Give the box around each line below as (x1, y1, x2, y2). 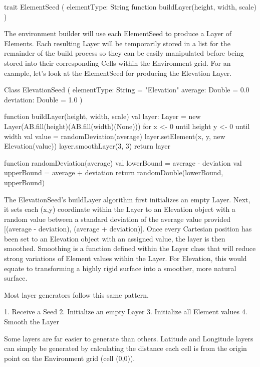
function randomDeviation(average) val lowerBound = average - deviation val (4, 157, 242, 168)
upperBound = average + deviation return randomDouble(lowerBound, (4, 167, 223, 178)
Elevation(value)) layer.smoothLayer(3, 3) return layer (4, 141, 171, 151)
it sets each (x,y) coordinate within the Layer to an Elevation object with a (4, 204, 235, 214)
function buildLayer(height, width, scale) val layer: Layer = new (4, 111, 201, 121)
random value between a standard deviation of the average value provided (4, 213, 231, 224)
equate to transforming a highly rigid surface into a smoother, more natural (4, 263, 236, 273)
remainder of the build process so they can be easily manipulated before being (4, 48, 244, 58)
